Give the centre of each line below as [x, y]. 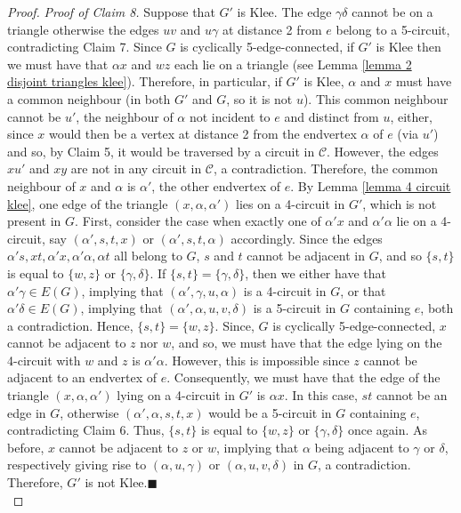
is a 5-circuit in [295, 308]
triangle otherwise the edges [83, 29]
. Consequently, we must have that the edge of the [303, 377]
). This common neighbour [376, 98]
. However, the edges [383, 151]
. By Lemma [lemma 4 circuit [371, 185]
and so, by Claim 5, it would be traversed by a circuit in [161, 151]
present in [34, 221]
